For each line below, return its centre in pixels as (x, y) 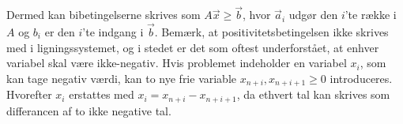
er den (60, 32)
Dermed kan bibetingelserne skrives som (104, 15)
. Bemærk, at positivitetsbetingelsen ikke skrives (271, 32)
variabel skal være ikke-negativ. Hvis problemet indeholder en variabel (177, 63)
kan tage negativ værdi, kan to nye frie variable (122, 78)
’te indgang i (113, 32)
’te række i (371, 15)
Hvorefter (29, 94)
